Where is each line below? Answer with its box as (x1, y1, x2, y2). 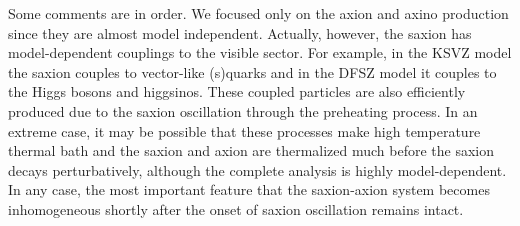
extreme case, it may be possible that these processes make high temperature (8, 120, 481, 141)
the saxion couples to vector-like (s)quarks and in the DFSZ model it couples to (8, 61, 497, 82)
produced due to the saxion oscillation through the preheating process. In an (8, 100, 478, 121)
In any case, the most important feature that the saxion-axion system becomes (8, 179, 490, 200)
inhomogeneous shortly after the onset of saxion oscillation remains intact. (8, 198, 464, 219)
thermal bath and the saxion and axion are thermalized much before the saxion (8, 140, 495, 161)
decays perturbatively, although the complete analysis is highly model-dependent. (8, 159, 507, 180)
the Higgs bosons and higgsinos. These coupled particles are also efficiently (8, 81, 466, 102)
